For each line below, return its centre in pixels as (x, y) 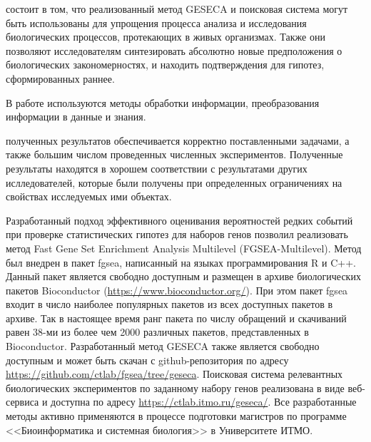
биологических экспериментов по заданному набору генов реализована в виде (175, 387)
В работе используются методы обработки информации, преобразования (163, 102)
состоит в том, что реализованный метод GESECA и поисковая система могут (177, 9)
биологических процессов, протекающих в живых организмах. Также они (166, 37)
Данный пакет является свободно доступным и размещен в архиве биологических (183, 276)
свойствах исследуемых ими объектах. (89, 196)
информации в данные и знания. (76, 117)
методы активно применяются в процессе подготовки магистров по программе (176, 416)
